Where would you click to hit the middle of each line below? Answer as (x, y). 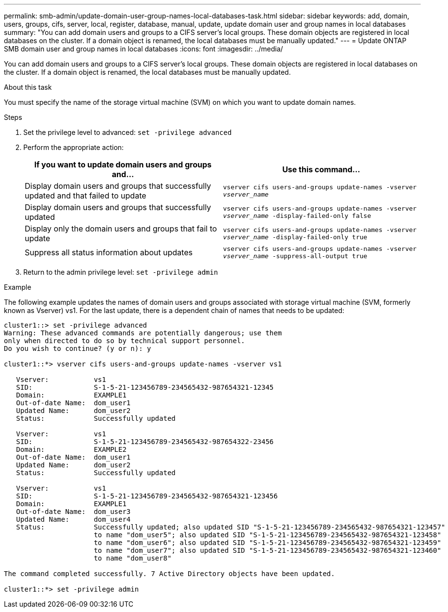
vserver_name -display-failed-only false (297, 216)
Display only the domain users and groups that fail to (121, 229)
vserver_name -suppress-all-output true (295, 256)
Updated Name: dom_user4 (73, 519)
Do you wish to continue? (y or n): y (78, 348)
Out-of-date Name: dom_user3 (73, 512)
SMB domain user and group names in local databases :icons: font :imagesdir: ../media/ (144, 49)
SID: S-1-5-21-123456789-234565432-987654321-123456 (147, 496)
